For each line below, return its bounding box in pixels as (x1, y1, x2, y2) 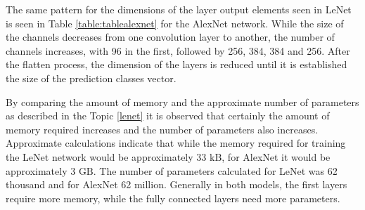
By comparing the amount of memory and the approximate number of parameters (6, 94, 359, 109)
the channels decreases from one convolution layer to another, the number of (6, 29, 335, 44)
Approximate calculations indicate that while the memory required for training (6, 136, 346, 150)
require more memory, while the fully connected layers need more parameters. (6, 190, 340, 205)
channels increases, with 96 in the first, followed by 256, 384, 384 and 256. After (6, 43, 350, 58)
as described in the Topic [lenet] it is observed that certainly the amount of (6, 108, 330, 123)
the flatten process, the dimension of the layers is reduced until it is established (6, 57, 347, 72)
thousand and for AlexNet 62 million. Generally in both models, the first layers (6, 177, 347, 192)
